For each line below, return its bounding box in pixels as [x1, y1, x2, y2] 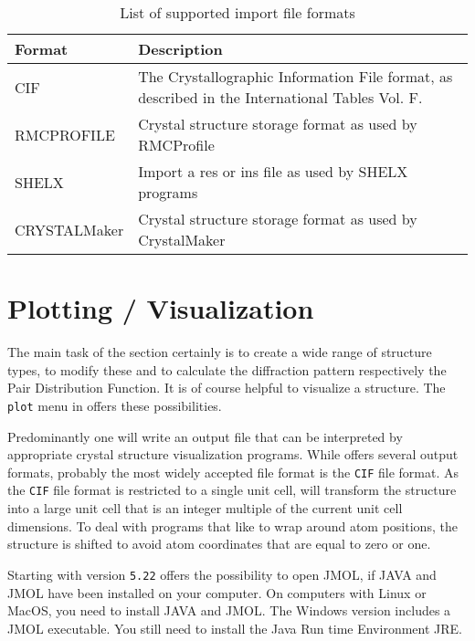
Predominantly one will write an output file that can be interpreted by [7, 426, 403, 446]
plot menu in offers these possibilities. [7, 395, 222, 415]
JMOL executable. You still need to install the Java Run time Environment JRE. [7, 618, 462, 637]
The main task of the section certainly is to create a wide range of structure [7, 342, 432, 362]
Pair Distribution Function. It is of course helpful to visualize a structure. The [7, 378, 446, 397]
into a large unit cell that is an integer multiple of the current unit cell [7, 499, 403, 518]
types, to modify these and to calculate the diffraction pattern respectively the [7, 360, 447, 379]
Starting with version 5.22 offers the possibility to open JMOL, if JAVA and [7, 564, 437, 583]
